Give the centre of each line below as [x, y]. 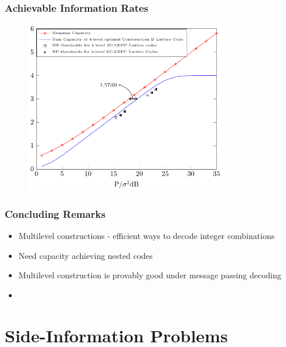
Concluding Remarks [55, 213]
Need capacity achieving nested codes [86, 255]
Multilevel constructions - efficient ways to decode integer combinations [147, 235]
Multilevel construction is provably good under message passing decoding [150, 275]
